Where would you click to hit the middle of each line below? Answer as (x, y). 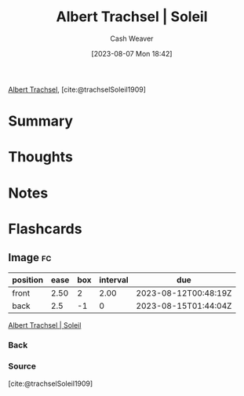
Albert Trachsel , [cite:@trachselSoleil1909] (77, 89)
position (28, 280)
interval (114, 280)
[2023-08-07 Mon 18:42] (132, 53)
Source (22, 366)
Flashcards (45, 229)
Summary (40, 121)
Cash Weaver (132, 38)
